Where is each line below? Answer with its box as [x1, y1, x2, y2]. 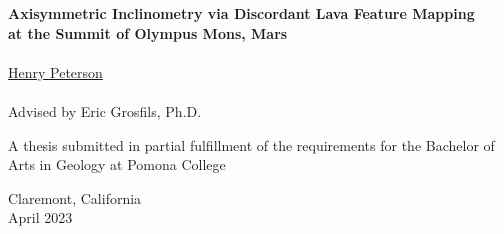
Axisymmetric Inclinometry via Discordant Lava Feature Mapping [8, 3, 475, 23]
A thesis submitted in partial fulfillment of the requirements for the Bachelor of [8, 134, 495, 155]
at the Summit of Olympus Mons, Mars [8, 22, 288, 43]
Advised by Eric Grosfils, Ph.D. [8, 100, 202, 121]
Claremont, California [8, 187, 142, 208]
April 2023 [8, 207, 73, 228]
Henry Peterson [8, 61, 103, 82]
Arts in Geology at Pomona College [8, 154, 226, 175]
